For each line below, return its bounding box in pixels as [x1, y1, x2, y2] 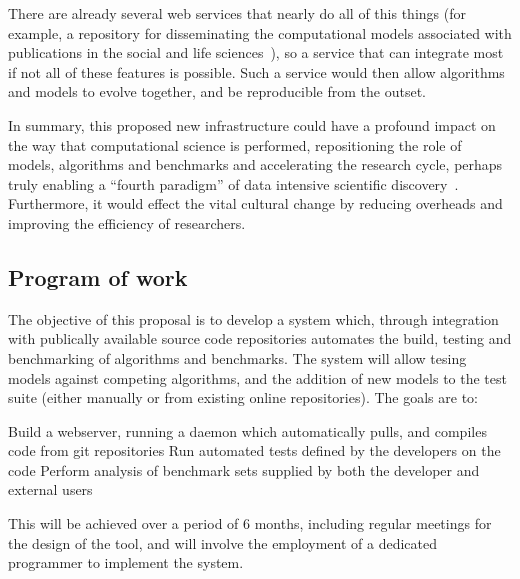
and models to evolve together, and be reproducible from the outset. [8, 81, 426, 102]
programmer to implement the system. [8, 552, 244, 573]
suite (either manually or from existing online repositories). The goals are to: [8, 387, 479, 408]
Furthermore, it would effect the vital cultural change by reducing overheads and [8, 193, 503, 214]
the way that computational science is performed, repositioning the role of [8, 134, 462, 155]
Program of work [8, 261, 188, 292]
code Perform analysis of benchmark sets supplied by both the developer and [8, 459, 480, 480]
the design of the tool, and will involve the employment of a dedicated [8, 532, 438, 553]
